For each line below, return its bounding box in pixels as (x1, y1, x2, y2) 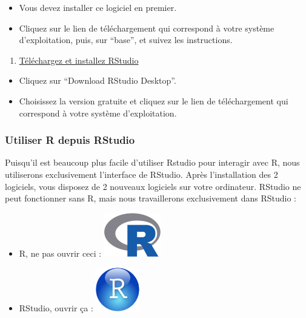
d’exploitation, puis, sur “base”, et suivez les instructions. (19, 33, 233, 46)
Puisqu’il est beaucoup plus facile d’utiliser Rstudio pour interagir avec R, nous (5, 156, 300, 169)
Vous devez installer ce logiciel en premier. (19, 1, 177, 13)
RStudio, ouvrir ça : (19, 302, 93, 314)
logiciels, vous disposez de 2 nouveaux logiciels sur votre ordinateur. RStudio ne (5, 180, 301, 192)
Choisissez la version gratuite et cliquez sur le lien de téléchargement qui (19, 94, 288, 107)
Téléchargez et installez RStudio (19, 53, 139, 66)
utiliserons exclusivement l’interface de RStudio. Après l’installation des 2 (5, 167, 278, 180)
